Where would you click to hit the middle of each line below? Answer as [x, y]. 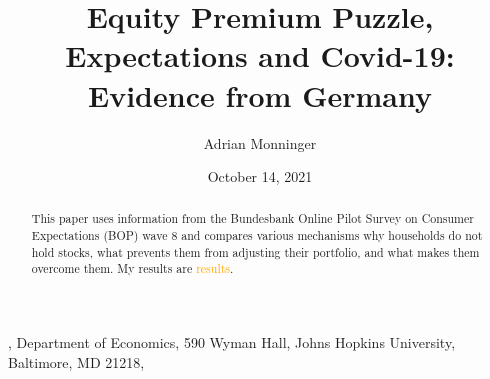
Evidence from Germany [260, 94]
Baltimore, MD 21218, [76, 361]
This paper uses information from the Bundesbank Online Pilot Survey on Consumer [252, 218]
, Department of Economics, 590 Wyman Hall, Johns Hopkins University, [232, 342]
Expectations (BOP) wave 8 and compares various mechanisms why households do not [257, 235]
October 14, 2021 [260, 176]
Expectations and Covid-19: [260, 55]
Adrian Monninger [260, 142]
